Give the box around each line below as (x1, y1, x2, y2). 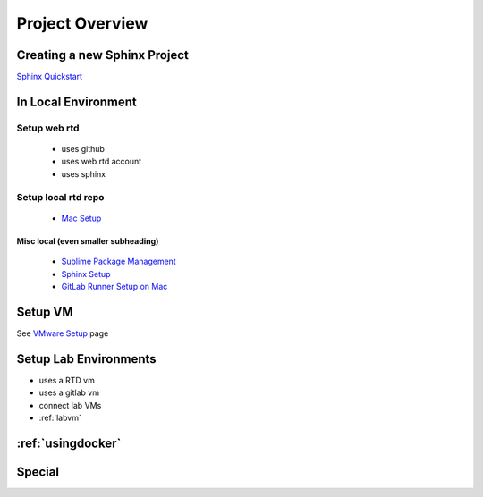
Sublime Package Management (61, 256, 176, 267)
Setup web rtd (16, 122, 80, 134)
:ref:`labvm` (38, 412, 82, 423)
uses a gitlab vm (38, 387, 100, 398)
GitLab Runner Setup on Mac (61, 281, 168, 291)
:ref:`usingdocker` (16, 435, 122, 451)
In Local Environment (16, 94, 138, 109)
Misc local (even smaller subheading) (16, 235, 159, 246)
